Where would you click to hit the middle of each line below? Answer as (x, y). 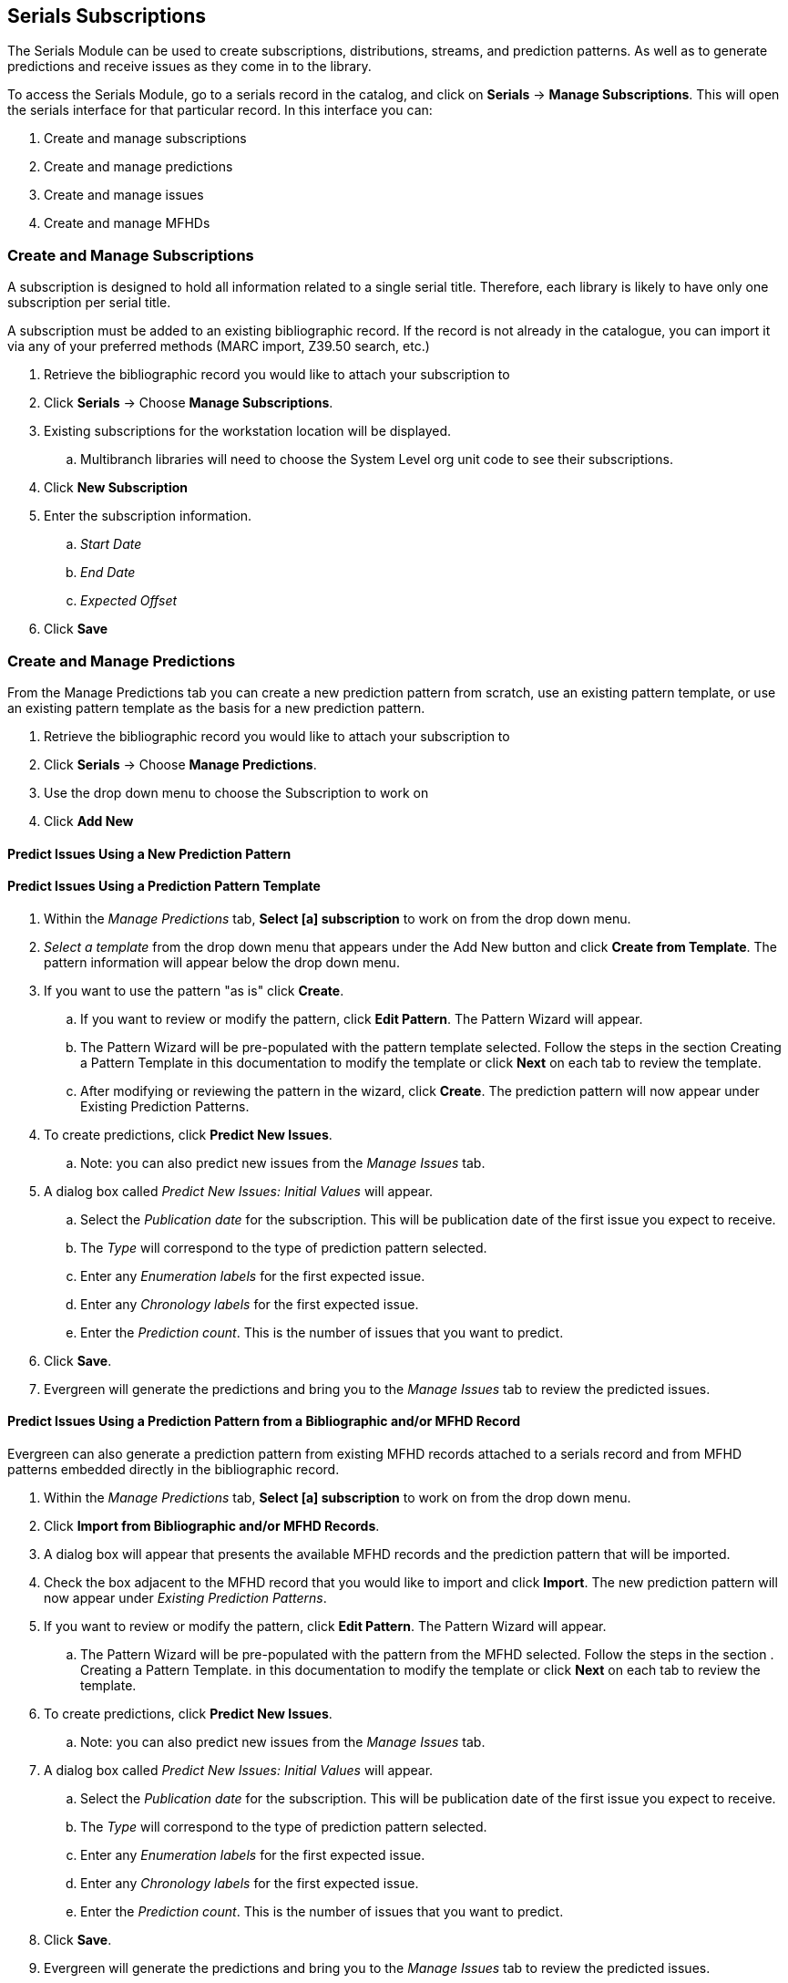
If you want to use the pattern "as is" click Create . (194, 990)
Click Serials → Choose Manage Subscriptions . (189, 403)
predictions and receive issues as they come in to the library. (189, 67)
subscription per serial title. (89, 303)
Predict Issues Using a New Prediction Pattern (149, 853)
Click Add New (89, 821)
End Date (108, 573)
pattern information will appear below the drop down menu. (222, 962)
